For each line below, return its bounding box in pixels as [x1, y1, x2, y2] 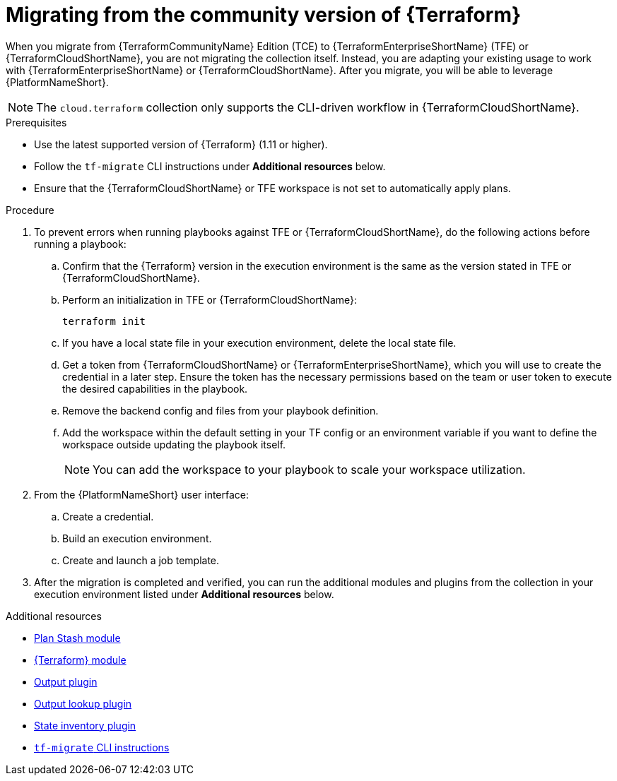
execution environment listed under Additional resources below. [34, 588, 334, 600]
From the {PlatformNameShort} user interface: [34, 488, 249, 501]
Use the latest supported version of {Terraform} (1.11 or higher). [34, 138, 328, 150]
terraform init [62, 315, 146, 327]
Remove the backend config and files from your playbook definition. [62, 404, 379, 417]
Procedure [6, 203, 54, 216]
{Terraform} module [34, 653, 127, 666]
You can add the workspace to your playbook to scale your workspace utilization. [93, 462, 526, 477]
